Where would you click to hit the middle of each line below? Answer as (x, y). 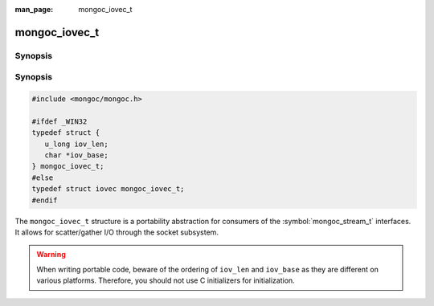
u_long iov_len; (76, 144)
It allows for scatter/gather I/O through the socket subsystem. (117, 232)
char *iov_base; (76, 155)
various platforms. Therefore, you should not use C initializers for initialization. (166, 280)
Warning (51, 255)
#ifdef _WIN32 (59, 121)
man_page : (34, 9)
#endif (45, 200)
